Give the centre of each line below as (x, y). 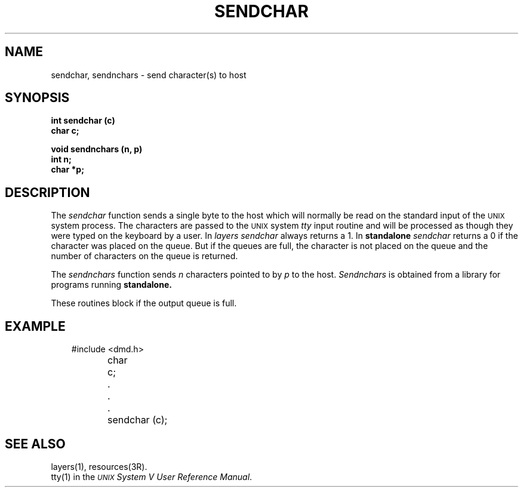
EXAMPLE (35, 326)
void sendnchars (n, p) (97, 149)
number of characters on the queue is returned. (144, 256)
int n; (61, 159)
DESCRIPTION (47, 192)
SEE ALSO (35, 444)
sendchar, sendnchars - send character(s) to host (149, 75)
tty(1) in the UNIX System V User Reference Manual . (152, 476)
